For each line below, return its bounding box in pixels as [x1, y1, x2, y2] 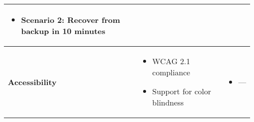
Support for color [152, 86, 211, 97]
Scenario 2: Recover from [21, 14, 120, 25]
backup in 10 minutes [21, 25, 106, 36]
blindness [152, 97, 184, 108]
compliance [152, 67, 190, 78]
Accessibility [8, 76, 57, 87]
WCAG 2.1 [152, 55, 190, 67]
